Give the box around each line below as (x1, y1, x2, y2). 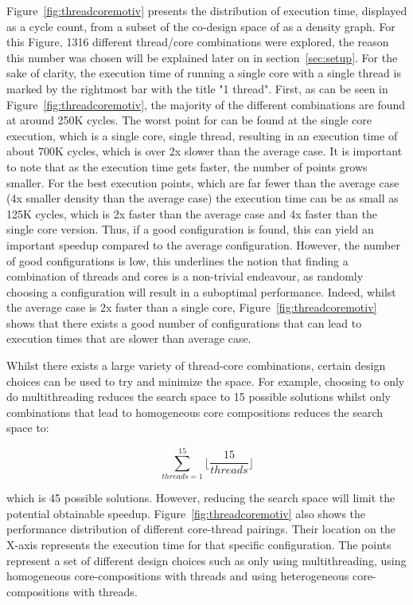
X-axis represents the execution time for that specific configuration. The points (6, 536, 392, 552)
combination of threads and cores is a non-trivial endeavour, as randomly (6, 268, 364, 285)
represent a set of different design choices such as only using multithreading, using (6, 552, 407, 568)
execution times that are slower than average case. (6, 330, 251, 347)
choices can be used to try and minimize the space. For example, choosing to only (6, 372, 405, 389)
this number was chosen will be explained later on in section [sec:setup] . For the (6, 49, 398, 65)
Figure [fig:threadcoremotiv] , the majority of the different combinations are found (6, 96, 406, 112)
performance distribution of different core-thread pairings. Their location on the (6, 521, 395, 537)
